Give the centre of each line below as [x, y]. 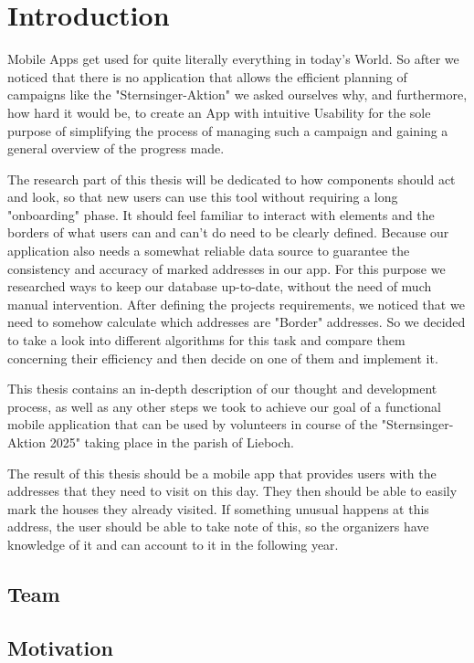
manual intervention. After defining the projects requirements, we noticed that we [236, 304]
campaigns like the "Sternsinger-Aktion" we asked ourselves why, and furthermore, [237, 95]
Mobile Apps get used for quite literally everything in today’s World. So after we [233, 59]
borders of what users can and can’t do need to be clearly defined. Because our [228, 232]
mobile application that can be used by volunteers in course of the [193, 424]
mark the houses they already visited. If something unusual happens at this [218, 508]
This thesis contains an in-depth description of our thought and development [222, 389]
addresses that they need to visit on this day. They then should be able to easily [232, 491]
